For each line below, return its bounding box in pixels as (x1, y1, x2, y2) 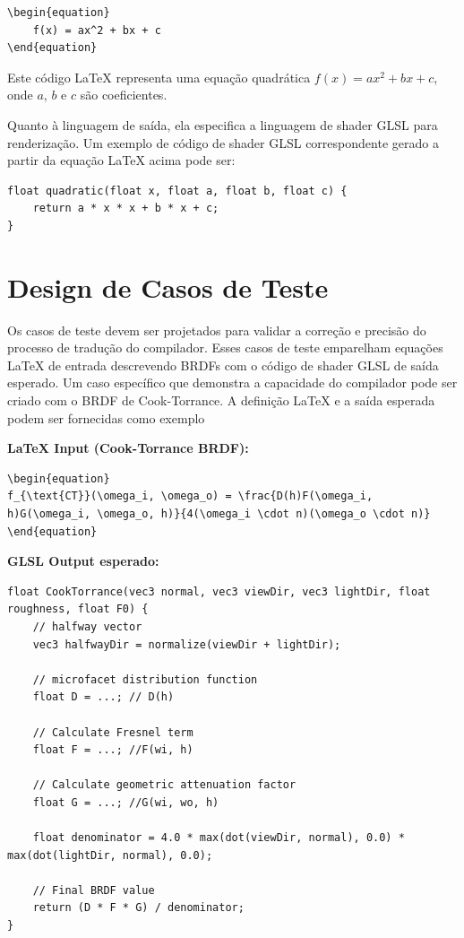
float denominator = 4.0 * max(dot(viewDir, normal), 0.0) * (32, 831, 405, 845)
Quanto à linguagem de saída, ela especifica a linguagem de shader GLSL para (7, 115, 438, 134)
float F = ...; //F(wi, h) (32, 743, 193, 757)
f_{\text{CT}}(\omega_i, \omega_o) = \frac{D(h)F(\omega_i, (7, 490, 374, 503)
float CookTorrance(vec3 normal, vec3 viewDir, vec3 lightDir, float (7, 585, 431, 598)
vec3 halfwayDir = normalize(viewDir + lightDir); (32, 638, 341, 651)
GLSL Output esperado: (7, 552, 159, 570)
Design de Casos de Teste (7, 268, 329, 305)
